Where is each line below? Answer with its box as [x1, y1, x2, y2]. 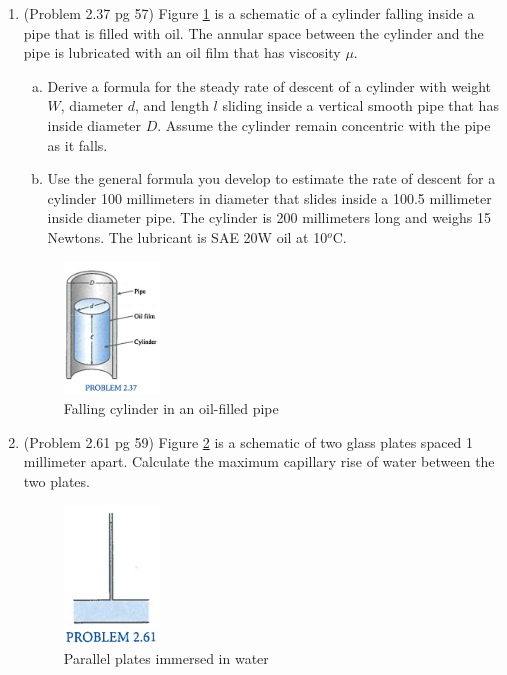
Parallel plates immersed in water [63, 647, 269, 668]
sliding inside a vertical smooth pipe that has [222, 95, 499, 116]
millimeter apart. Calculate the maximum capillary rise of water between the [23, 451, 495, 472]
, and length [135, 95, 209, 116]
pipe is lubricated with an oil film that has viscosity [23, 42, 341, 63]
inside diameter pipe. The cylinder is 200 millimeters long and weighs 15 [47, 207, 491, 228]
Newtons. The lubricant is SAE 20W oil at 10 [47, 226, 328, 247]
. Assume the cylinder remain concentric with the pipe [157, 114, 491, 135]
